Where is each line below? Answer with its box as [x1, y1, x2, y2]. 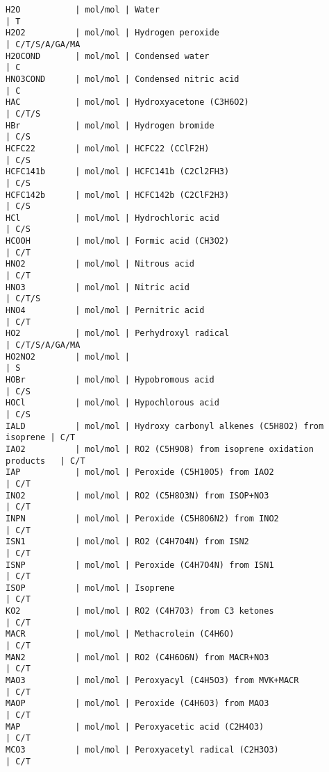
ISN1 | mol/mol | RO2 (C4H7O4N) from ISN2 [6, 537, 249, 547]
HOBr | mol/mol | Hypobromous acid [6, 375, 214, 385]
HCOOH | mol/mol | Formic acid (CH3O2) [6, 236, 230, 246]
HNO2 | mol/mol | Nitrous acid [6, 259, 195, 269]
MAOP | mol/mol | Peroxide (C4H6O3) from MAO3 [6, 698, 269, 709]
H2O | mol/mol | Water [6, 5, 160, 15]
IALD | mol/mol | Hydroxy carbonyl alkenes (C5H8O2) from [6, 421, 324, 431]
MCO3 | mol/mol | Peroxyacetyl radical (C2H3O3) [6, 745, 279, 755]
